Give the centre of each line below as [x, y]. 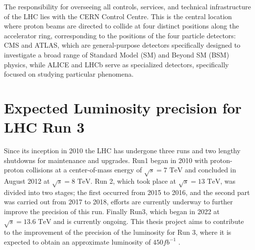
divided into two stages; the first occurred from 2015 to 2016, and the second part [127, 192]
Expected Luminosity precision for [123, 107]
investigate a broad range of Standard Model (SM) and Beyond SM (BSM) [117, 54]
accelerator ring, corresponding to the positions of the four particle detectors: [120, 35]
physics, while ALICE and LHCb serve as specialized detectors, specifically [116, 64]
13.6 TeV [38, 222]
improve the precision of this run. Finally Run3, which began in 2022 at [112, 211]
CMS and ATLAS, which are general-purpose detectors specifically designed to [122, 45]
